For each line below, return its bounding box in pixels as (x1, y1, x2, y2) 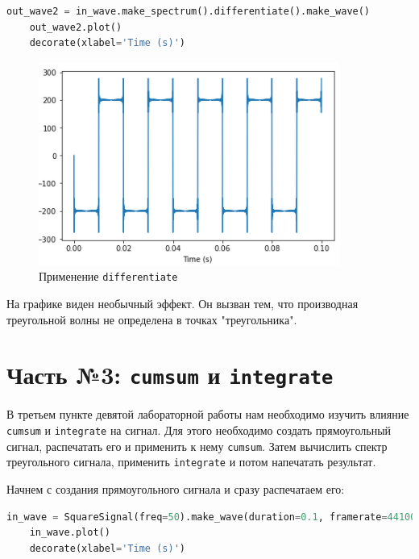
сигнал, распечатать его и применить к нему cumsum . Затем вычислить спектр (6, 437, 388, 454)
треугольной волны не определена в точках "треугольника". (6, 311, 297, 327)
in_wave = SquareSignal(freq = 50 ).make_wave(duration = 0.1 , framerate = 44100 (6, 511, 417, 523)
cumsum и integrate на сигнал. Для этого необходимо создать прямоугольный (6, 422, 392, 439)
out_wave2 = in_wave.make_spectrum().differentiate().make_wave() (6, 6, 371, 17)
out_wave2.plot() (29, 21, 122, 33)
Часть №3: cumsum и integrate (6, 358, 334, 391)
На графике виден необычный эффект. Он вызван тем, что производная (6, 295, 359, 312)
